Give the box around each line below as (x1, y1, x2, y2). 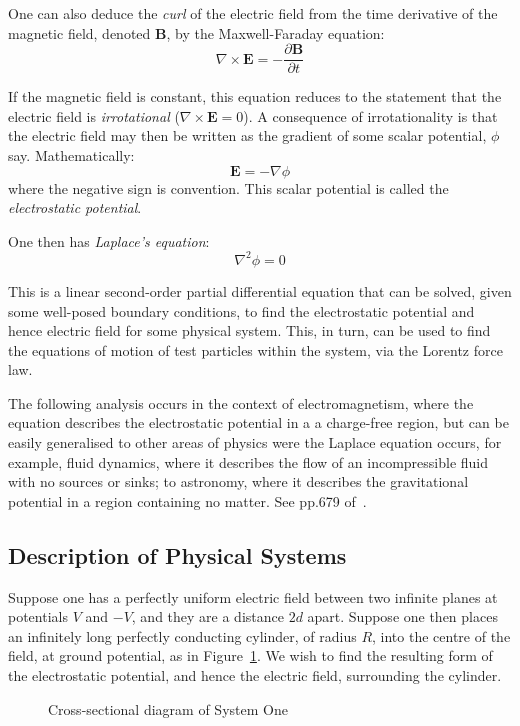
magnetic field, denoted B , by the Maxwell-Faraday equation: (8, 22, 385, 43)
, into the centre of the (372, 625, 511, 646)
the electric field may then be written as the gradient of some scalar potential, (8, 125, 487, 146)
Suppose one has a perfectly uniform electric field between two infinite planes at (8, 586, 498, 607)
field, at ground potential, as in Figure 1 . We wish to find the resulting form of (8, 645, 493, 666)
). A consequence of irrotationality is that (243, 105, 498, 126)
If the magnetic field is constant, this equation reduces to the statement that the (8, 86, 502, 107)
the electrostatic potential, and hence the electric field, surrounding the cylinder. (8, 665, 502, 686)
